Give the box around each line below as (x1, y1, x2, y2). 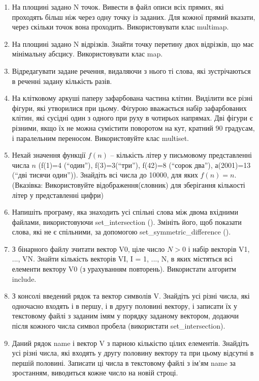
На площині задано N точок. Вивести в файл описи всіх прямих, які (12, 2, 224, 12)
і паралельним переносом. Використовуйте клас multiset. (12, 132, 189, 143)
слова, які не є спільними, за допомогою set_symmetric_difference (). (12, 226, 231, 237)
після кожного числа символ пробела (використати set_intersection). (12, 320, 225, 331)
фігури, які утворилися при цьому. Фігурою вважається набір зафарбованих (12, 102, 247, 113)
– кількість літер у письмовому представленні (110, 150, 252, 160)
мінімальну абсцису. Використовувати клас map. (12, 48, 163, 59)
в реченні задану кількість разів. (12, 75, 112, 86)
